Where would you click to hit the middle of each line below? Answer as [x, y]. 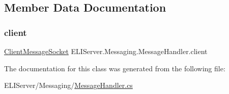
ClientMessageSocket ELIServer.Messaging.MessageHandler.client [106, 51]
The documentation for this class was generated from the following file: [115, 68]
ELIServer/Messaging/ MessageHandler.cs [68, 85]
